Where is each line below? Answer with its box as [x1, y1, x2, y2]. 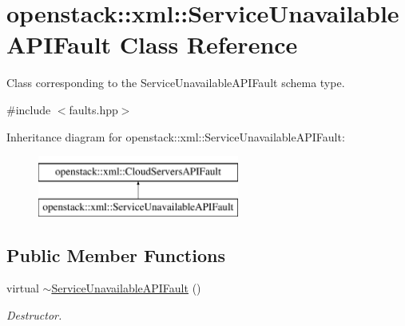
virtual [6, 280, 39, 296]
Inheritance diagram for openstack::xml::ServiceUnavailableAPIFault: [6, 128, 345, 145]
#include [6, 101, 51, 117]
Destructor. [6, 307, 62, 324]
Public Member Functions [6, 242, 225, 267]
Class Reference [119, 28, 298, 61]
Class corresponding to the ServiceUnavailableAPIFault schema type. [6, 74, 345, 91]
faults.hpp [69, 101, 118, 117]
